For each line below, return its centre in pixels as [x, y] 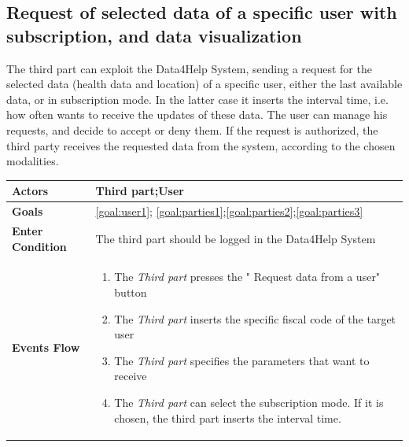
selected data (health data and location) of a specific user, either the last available [204, 84]
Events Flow [46, 347]
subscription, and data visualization [154, 35]
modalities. [33, 161]
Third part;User [140, 191]
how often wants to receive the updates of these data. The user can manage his [197, 115]
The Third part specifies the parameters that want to [242, 360]
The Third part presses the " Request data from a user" [247, 277]
